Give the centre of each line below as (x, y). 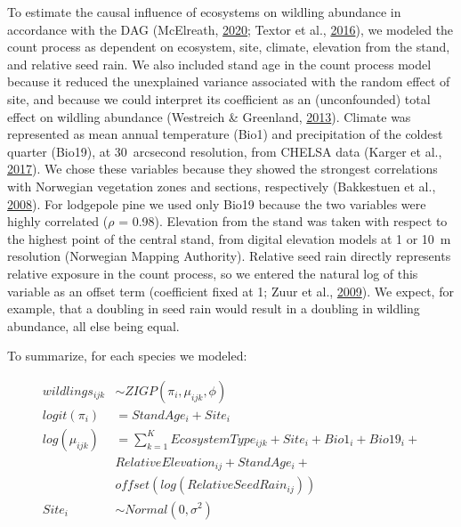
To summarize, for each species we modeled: (127, 356)
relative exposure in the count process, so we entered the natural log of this (213, 273)
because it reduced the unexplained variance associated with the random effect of (229, 81)
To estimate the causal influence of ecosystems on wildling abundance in (204, 12)
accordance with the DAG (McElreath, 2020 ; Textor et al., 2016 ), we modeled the (230, 29)
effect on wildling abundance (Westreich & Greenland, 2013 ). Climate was (209, 116)
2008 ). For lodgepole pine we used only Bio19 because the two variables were (217, 203)
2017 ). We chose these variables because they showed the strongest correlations (222, 169)
